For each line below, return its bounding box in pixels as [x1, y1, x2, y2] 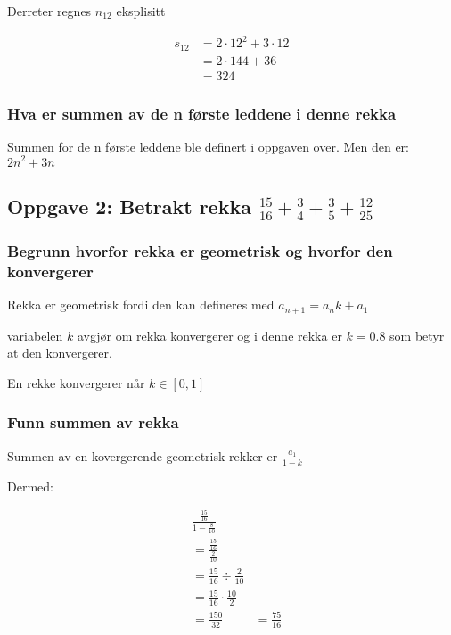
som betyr [389, 326, 445, 344]
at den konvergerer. [7, 343, 112, 362]
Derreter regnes [7, 2, 92, 20]
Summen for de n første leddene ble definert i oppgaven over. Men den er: [7, 136, 409, 155]
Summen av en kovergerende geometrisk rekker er [7, 446, 278, 465]
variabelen [7, 326, 63, 344]
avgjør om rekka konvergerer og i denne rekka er [77, 326, 342, 344]
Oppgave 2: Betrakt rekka [7, 192, 251, 219]
